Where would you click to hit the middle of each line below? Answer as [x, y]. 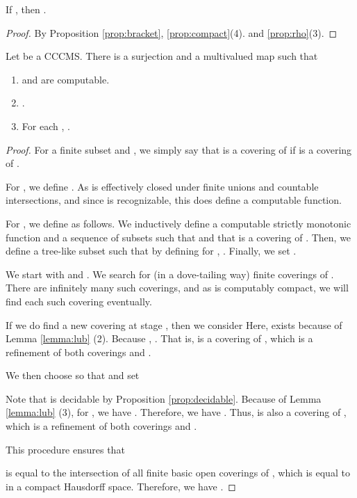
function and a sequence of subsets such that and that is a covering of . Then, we [178, 237]
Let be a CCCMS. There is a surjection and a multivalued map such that [162, 56]
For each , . [46, 126]
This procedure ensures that [65, 449]
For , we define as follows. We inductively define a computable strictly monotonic [178, 223]
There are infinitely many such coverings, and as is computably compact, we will [177, 288]
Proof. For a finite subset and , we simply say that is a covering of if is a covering [179, 149]
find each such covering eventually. [79, 301]
